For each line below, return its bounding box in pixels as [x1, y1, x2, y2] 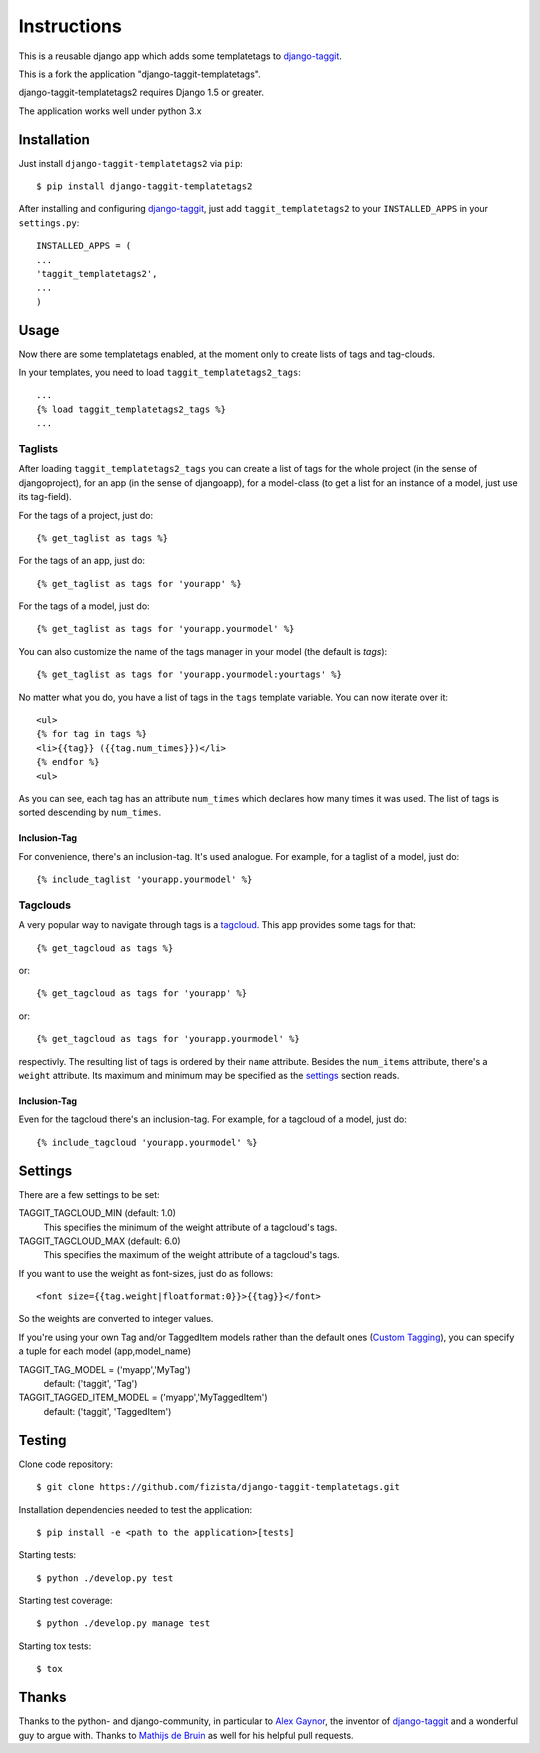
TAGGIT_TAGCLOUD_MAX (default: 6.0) [18, 1235, 181, 1247]
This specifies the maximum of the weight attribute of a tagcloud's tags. [43, 1249, 340, 1261]
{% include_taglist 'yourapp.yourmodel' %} [36, 874, 253, 885]
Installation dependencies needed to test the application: [18, 1503, 253, 1515]
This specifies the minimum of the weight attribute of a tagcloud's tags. [43, 1221, 338, 1233]
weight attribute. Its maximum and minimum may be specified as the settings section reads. [18, 1070, 400, 1082]
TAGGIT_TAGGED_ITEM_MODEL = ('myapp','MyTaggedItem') [18, 1391, 269, 1404]
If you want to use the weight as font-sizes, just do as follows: [18, 1267, 274, 1279]
